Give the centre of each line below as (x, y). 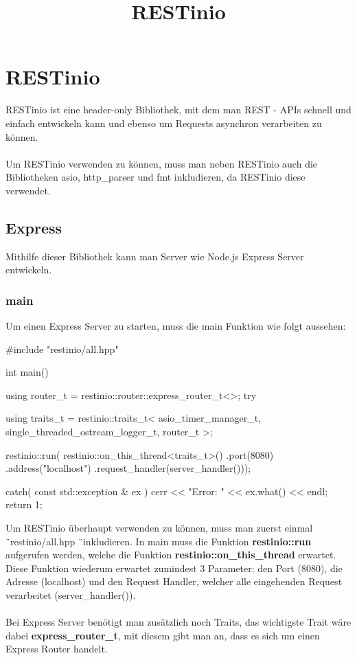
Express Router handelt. (57, 649)
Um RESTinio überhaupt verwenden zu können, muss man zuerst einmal (159, 528)
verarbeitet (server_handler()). (71, 594)
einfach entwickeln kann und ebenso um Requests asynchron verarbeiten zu (164, 123)
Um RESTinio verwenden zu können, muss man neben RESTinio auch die (162, 163)
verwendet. (28, 190)
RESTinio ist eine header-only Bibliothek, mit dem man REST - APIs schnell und (178, 110)
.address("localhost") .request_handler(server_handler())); (128, 468)
